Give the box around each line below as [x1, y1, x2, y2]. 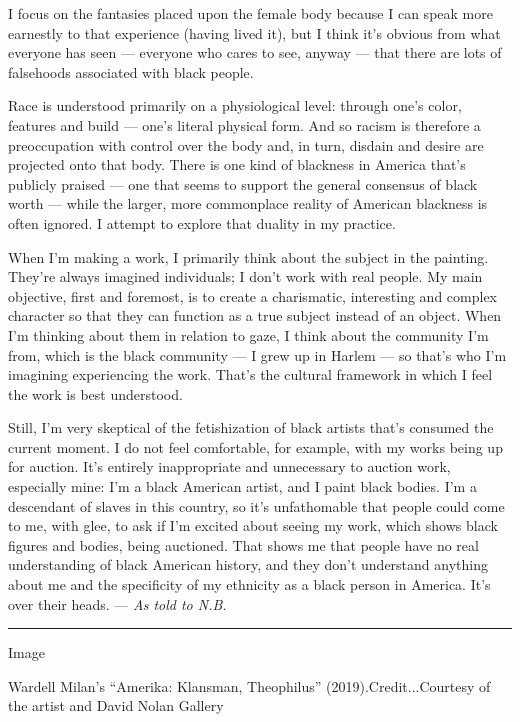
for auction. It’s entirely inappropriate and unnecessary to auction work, [8, 456, 451, 477]
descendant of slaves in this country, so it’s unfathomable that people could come [8, 495, 505, 516]
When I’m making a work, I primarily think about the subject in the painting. [8, 246, 489, 267]
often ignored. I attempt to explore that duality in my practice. [8, 212, 396, 233]
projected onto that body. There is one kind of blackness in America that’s [8, 154, 466, 175]
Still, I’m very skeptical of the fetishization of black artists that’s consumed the [8, 417, 494, 438]
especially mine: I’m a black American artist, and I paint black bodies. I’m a [8, 476, 477, 497]
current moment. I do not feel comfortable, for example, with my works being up [8, 436, 503, 457]
